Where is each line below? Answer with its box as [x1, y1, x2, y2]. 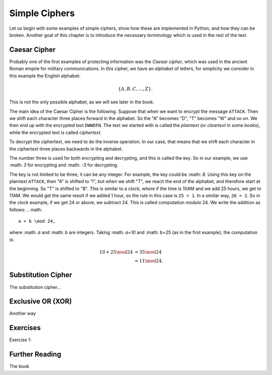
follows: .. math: [9, 207, 42, 213]
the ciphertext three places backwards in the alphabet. [9, 146, 123, 152]
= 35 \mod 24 [134, 249, 162, 255]
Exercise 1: [9, 337, 32, 343]
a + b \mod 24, [18, 218, 56, 224]
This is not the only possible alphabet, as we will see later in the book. [9, 99, 155, 105]
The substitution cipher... [9, 284, 61, 290]
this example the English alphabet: [9, 73, 81, 79]
